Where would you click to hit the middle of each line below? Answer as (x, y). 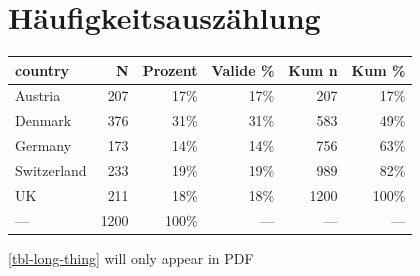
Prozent (170, 69)
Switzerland (51, 170)
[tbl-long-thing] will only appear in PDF (131, 257)
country (42, 69)
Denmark (43, 120)
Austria (38, 95)
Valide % (243, 69)
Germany (43, 145)
